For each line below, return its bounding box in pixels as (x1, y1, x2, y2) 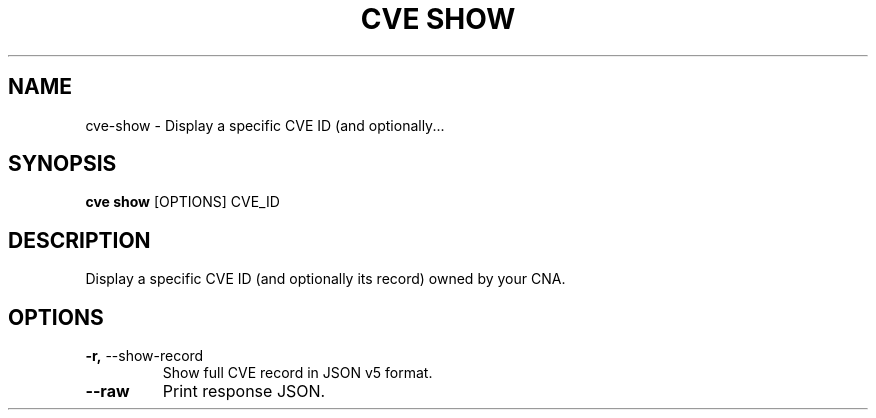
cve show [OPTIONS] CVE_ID (85, 193, 280, 211)
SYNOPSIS (8, 151, 117, 177)
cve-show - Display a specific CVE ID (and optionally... (85, 116, 445, 134)
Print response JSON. (162, 381, 326, 402)
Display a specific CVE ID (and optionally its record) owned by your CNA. (85, 270, 566, 288)
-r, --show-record (85, 347, 204, 365)
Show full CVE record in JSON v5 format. (162, 364, 433, 382)
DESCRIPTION (8, 227, 151, 253)
